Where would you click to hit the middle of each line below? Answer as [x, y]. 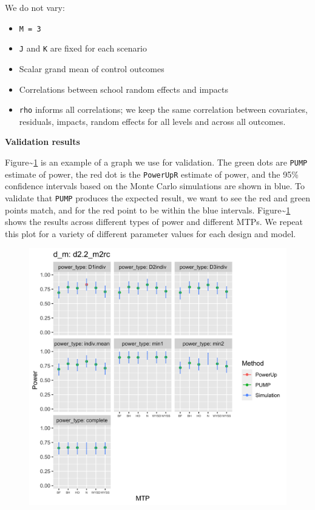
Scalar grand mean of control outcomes [92, 68]
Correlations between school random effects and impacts [124, 89]
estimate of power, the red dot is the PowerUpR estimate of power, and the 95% [152, 174]
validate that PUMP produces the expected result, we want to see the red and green [158, 197]
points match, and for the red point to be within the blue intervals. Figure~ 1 [148, 210]
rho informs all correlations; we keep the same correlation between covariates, [163, 109]
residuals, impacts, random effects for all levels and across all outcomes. [152, 121]
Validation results [42, 142]
